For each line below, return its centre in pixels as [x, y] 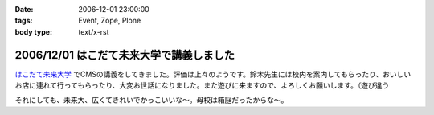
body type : [33, 31]
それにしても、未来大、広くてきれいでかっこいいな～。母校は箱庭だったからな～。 [151, 100]
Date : [24, 9]
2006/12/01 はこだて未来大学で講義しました [125, 55]
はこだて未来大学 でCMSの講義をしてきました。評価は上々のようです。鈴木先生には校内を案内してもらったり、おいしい [213, 74]
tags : [24, 21]
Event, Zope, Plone [110, 21]
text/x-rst [94, 31]
